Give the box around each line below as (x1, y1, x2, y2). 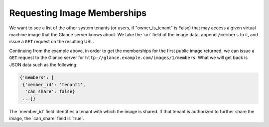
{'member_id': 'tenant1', (22, 82, 86, 87)
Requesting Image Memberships (9, 7, 147, 18)
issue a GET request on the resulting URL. (9, 39, 94, 45)
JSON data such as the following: (9, 62, 78, 67)
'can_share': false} (25, 89, 75, 94)
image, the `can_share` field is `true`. (9, 116, 85, 122)
